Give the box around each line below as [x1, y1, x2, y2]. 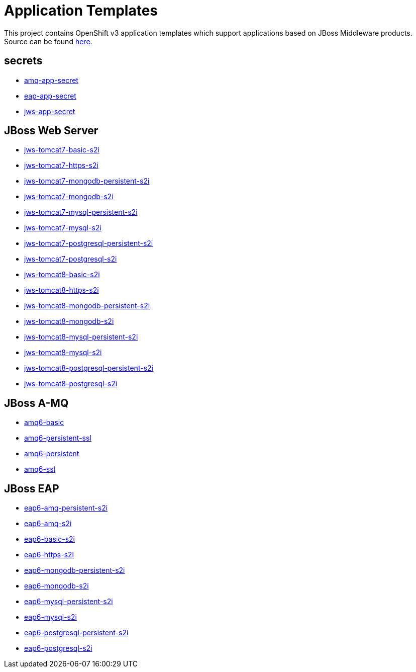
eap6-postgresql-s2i [24, 644, 92, 653]
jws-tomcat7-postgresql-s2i [24, 255, 117, 264]
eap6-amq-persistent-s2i [24, 503, 108, 513]
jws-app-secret [24, 107, 75, 116]
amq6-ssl [24, 465, 55, 474]
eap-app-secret [24, 91, 76, 100]
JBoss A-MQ [4, 396, 69, 409]
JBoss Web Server [4, 124, 98, 137]
